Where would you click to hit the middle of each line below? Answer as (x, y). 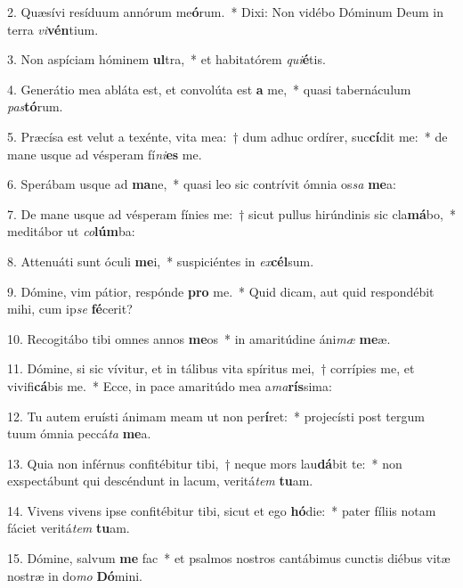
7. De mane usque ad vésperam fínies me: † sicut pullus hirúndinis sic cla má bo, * (231, 213)
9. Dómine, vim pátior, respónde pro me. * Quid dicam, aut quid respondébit (221, 291)
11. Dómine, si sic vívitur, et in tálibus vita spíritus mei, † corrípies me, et (211, 368)
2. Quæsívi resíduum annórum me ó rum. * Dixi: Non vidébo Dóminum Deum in (226, 12)
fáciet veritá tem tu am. (69, 528)
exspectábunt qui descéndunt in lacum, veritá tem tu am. (160, 481)
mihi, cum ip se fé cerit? (70, 309)
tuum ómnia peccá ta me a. (79, 433)
